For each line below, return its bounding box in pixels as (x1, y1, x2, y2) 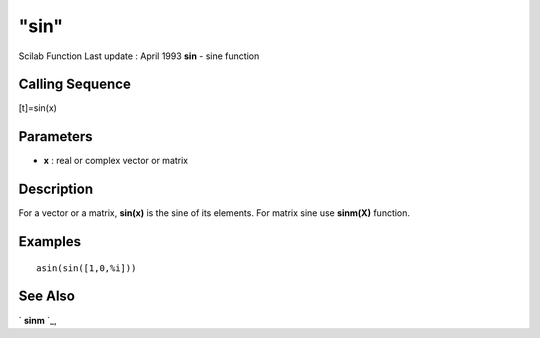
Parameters (18, 128, 93, 145)
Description (18, 181, 94, 198)
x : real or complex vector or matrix (43, 155, 189, 167)
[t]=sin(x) (18, 102, 57, 114)
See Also (18, 288, 75, 305)
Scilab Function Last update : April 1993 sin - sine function (18, 50, 260, 62)
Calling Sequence (18, 76, 132, 93)
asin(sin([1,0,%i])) (36, 262, 137, 274)
